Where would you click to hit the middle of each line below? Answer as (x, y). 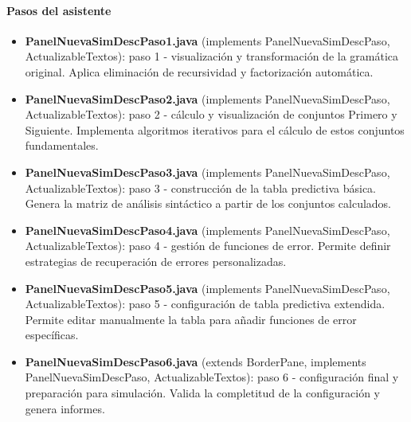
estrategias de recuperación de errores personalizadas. (156, 261)
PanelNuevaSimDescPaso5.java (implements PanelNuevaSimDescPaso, (207, 288)
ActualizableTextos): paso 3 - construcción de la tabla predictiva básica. (200, 188)
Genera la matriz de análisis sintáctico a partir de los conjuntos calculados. (208, 203)
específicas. (52, 335)
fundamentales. (62, 145)
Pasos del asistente (59, 10)
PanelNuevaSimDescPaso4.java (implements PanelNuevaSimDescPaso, (207, 230)
